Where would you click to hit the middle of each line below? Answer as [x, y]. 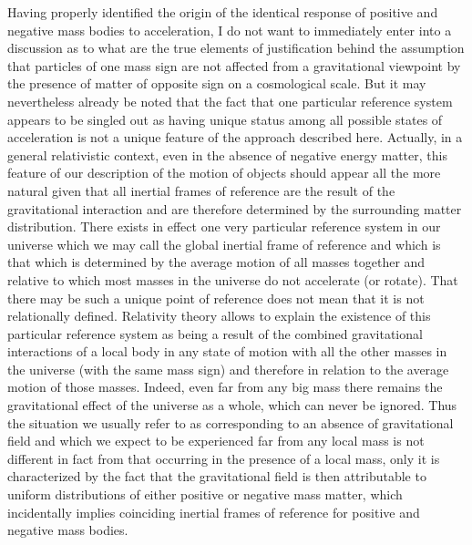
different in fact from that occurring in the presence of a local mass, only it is [224, 458]
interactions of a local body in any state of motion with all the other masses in [227, 351]
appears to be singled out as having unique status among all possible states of [225, 119]
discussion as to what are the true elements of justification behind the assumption [236, 48]
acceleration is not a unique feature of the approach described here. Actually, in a [235, 137]
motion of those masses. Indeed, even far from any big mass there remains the [225, 387]
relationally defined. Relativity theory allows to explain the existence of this [219, 316]
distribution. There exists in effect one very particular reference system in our [224, 226]
